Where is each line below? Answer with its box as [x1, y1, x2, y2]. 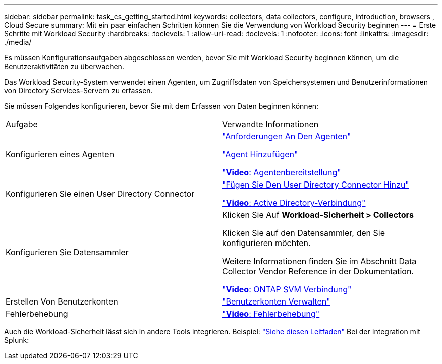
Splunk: [4, 336, 29, 344]
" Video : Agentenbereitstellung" [222, 167, 341, 177]
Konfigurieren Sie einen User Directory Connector [6, 189, 195, 199]
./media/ [4, 38, 32, 46]
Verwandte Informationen [222, 119, 319, 129]
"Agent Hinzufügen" [222, 149, 298, 159]
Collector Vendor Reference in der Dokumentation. [222, 266, 414, 276]
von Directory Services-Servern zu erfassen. [4, 86, 153, 95]
